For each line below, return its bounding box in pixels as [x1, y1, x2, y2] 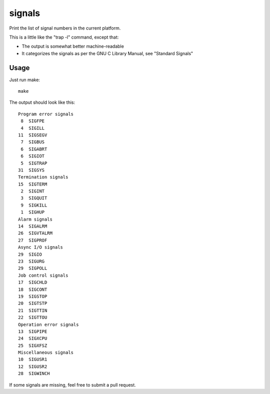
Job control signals [18, 272, 68, 278]
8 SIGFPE [20, 118, 45, 124]
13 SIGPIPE [18, 328, 47, 334]
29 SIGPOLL [18, 266, 47, 271]
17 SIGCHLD [18, 280, 47, 285]
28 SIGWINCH [18, 371, 50, 376]
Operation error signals [18, 321, 79, 327]
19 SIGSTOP [18, 293, 47, 299]
